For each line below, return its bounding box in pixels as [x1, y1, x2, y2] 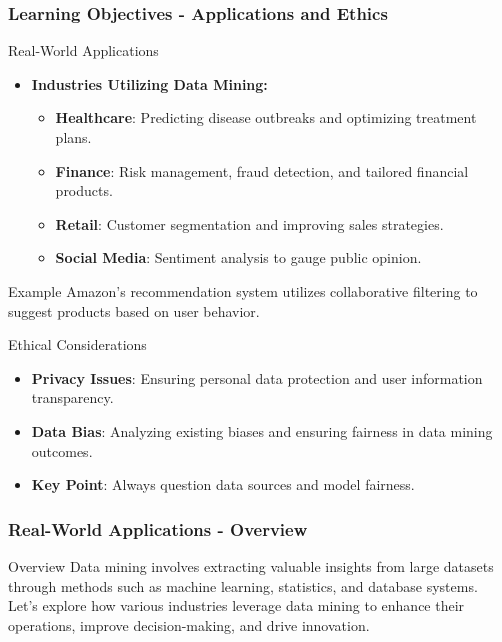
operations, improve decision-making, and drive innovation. [8, 614, 370, 635]
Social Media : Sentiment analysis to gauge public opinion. [55, 247, 422, 268]
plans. [55, 127, 92, 147]
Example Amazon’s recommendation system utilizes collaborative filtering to [8, 280, 478, 301]
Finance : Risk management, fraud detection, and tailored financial [55, 160, 469, 181]
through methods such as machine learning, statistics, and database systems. [8, 575, 478, 596]
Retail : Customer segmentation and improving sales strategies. [55, 213, 444, 234]
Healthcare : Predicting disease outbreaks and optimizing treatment [55, 107, 477, 128]
